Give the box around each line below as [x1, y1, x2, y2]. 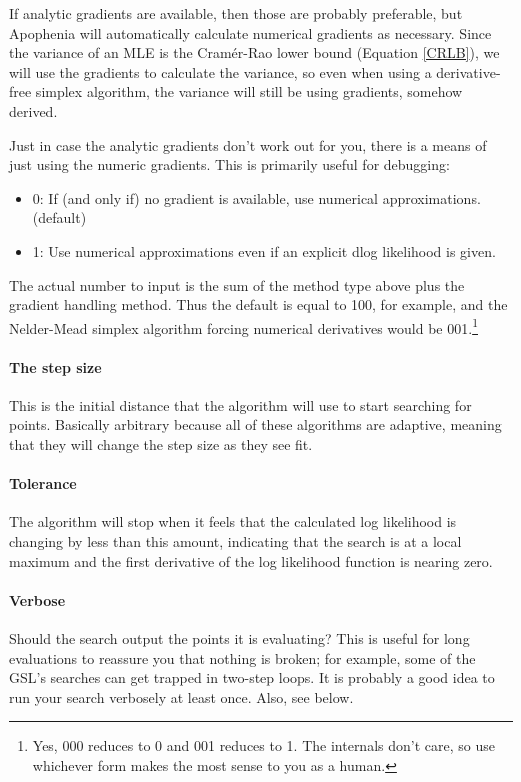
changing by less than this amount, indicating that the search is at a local [9, 530, 462, 551]
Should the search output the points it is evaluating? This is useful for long [9, 627, 470, 648]
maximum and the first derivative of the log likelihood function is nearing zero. [9, 550, 493, 571]
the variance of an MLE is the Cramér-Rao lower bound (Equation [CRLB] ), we [9, 42, 500, 63]
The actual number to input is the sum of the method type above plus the [9, 274, 465, 295]
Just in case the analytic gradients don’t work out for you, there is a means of [9, 134, 487, 155]
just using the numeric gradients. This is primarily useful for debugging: [9, 154, 450, 175]
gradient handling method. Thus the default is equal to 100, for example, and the [9, 294, 508, 315]
